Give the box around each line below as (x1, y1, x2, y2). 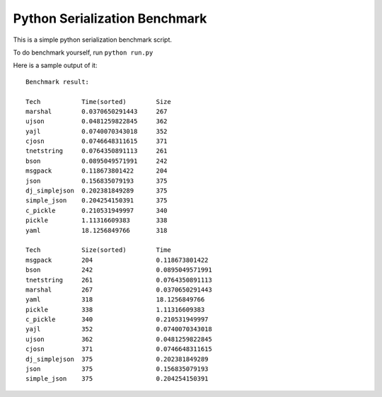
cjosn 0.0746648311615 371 (25, 137, 168, 145)
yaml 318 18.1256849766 (25, 296, 205, 304)
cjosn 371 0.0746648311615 (25, 345, 212, 353)
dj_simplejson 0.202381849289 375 (25, 187, 168, 195)
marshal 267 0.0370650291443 (25, 285, 212, 294)
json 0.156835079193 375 (25, 177, 168, 185)
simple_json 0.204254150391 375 (25, 197, 168, 205)
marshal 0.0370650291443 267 (25, 107, 168, 115)
